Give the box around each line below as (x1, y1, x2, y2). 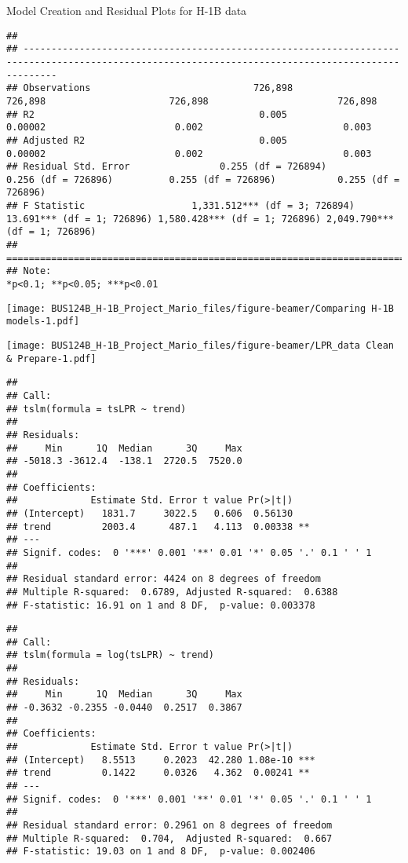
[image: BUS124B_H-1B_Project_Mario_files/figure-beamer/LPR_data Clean (6, 340, 394, 352)
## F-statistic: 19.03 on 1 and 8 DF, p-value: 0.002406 (6, 846, 315, 858)
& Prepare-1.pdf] (6, 353, 97, 364)
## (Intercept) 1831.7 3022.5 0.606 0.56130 (6, 507, 293, 519)
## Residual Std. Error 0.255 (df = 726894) (6, 161, 327, 173)
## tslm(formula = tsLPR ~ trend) (6, 403, 187, 415)
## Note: (6, 265, 52, 277)
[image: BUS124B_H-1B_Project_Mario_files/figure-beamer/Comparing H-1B (6, 302, 394, 314)
